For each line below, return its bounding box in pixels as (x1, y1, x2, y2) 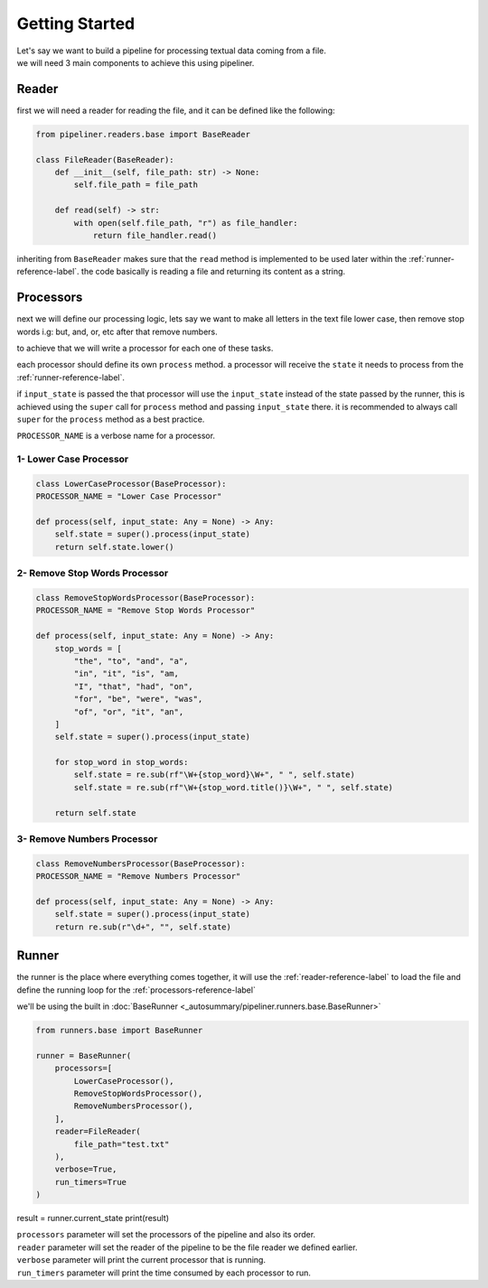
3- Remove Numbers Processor (16, 833, 158, 845)
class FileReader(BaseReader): (35, 154, 175, 164)
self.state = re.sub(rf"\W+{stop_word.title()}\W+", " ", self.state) (73, 782, 393, 792)
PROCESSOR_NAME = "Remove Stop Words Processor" (35, 605, 256, 616)
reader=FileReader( (54, 1126, 142, 1137)
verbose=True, (54, 1164, 117, 1174)
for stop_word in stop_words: (54, 757, 189, 768)
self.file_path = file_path (73, 180, 199, 190)
